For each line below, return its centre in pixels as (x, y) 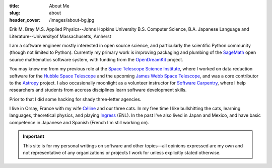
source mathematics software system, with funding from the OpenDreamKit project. (96, 59)
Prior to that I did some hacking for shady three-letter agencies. (75, 99)
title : (14, 6)
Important (34, 136)
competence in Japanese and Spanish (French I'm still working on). (79, 122)
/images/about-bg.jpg (72, 20)
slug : (15, 13)
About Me (59, 6)
